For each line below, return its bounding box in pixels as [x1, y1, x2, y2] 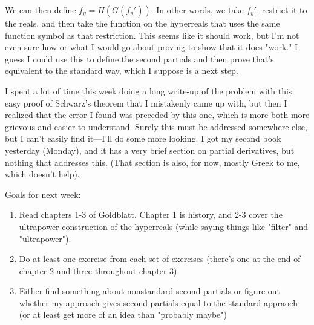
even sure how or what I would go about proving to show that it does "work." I [5, 41, 298, 53]
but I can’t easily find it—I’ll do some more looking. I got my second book [5, 132, 281, 145]
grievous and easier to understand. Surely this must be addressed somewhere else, [5, 120, 307, 133]
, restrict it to [257, 4, 307, 16]
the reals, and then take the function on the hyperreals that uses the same [5, 17, 280, 29]
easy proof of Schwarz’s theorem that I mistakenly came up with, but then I [5, 96, 287, 109]
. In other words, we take [151, 4, 244, 16]
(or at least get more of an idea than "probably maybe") [19, 308, 227, 321]
